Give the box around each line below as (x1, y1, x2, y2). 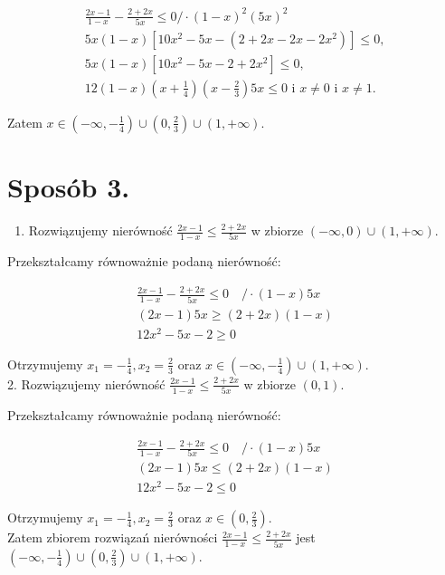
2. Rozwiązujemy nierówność (7, 374, 166, 393)
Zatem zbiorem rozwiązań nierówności (7, 528, 218, 547)
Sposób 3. (7, 168, 130, 206)
